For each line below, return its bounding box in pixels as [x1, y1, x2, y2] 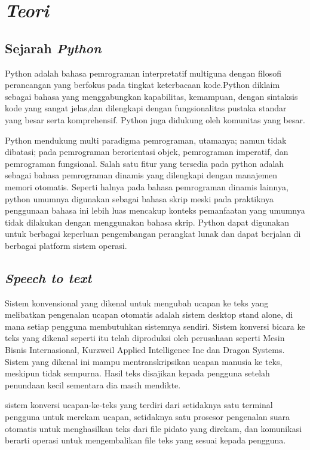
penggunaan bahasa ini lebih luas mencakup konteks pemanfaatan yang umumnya [5, 204, 305, 217]
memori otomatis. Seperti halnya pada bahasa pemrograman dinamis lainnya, [5, 180, 288, 193]
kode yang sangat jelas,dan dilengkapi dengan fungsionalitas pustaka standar [5, 102, 287, 114]
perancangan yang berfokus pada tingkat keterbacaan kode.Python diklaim [5, 78, 280, 91]
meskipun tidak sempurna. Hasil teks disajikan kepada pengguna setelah [5, 367, 270, 379]
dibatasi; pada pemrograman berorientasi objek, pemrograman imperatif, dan [5, 145, 288, 158]
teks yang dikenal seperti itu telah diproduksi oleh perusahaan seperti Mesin [5, 332, 285, 344]
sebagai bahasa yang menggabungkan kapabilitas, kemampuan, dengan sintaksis [5, 90, 298, 102]
